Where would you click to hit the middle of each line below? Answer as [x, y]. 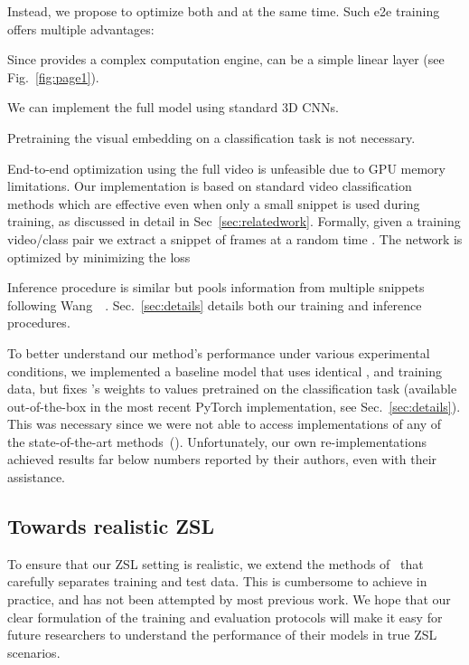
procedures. [39, 323]
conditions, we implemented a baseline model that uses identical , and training [225, 370]
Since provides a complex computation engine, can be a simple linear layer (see [226, 59]
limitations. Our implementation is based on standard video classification [210, 186]
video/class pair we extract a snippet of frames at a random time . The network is [235, 238]
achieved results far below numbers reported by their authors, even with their [222, 459]
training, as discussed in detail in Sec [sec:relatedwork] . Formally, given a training [234, 221]
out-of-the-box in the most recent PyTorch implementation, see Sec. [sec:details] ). [234, 406]
